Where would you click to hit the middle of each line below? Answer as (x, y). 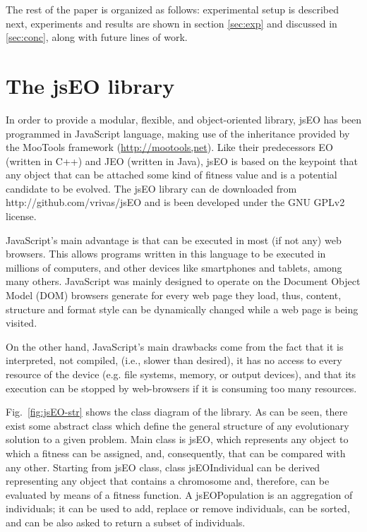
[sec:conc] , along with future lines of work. (97, 37)
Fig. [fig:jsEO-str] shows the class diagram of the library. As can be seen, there (177, 412)
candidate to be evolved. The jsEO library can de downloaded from (151, 188)
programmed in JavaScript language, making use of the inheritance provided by (178, 133)
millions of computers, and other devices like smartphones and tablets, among (174, 267)
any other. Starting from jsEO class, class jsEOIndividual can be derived (163, 467)
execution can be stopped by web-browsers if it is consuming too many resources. (181, 388)
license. (21, 216)
